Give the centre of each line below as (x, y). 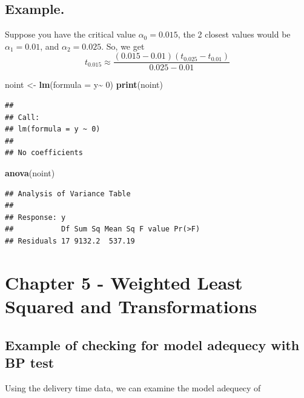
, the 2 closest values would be (234, 34)
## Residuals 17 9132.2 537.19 (70, 241)
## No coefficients (44, 153)
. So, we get (123, 46)
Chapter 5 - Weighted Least (124, 282)
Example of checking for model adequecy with (152, 344)
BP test (30, 362)
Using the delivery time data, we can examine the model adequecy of (133, 387)
